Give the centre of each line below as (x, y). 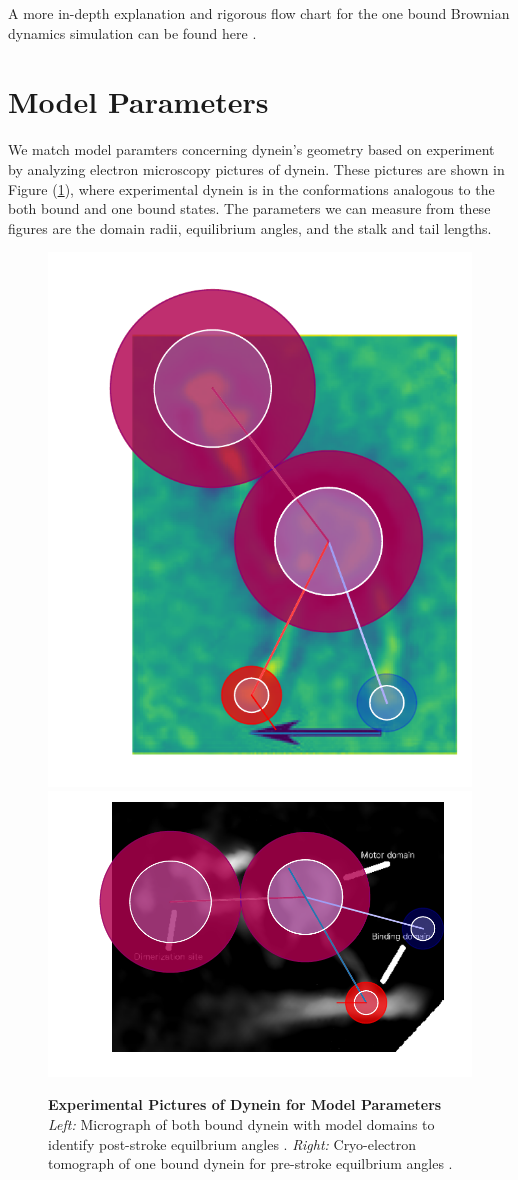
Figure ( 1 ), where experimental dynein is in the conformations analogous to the (251, 188)
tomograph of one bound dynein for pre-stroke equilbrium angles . (250, 1163)
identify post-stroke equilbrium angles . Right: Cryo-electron (232, 1143)
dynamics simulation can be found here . (132, 32)
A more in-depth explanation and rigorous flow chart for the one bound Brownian (259, 13)
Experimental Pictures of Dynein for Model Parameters (245, 1104)
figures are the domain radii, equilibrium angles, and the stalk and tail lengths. (250, 227)
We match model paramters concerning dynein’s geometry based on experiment (251, 149)
